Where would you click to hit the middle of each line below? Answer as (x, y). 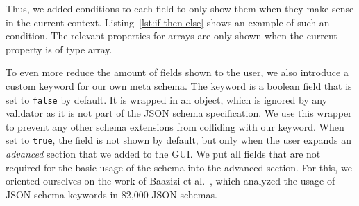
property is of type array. (59, 49)
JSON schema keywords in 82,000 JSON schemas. (111, 194)
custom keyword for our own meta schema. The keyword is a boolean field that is (179, 85)
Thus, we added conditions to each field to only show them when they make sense (180, 8)
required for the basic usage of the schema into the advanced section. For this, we (179, 167)
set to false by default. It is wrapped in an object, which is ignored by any (167, 99)
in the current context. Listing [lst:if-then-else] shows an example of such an (168, 22)
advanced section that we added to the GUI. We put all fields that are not (163, 154)
